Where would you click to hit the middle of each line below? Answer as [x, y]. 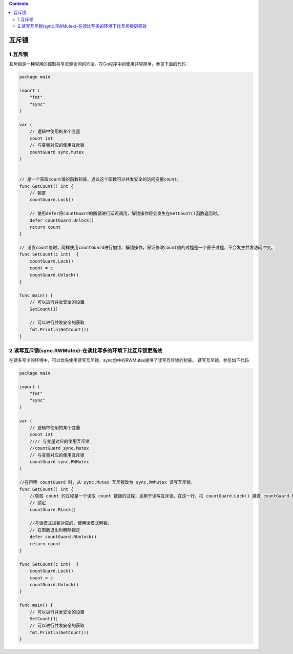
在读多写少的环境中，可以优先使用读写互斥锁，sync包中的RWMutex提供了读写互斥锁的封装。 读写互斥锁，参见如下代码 [129, 360]
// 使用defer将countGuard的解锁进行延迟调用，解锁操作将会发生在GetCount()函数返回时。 [126, 214]
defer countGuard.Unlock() [62, 220]
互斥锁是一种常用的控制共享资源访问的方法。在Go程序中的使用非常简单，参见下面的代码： [100, 64]
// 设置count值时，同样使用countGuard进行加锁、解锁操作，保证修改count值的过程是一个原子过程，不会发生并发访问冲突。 [147, 248]
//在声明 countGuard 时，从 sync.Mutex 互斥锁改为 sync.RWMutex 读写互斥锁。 [107, 482]
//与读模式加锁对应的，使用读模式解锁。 [71, 523]
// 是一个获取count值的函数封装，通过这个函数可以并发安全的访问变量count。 [100, 179]
